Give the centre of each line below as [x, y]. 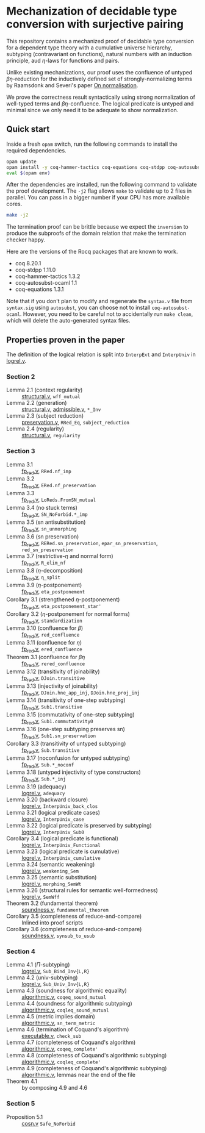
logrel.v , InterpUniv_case [53, 819]
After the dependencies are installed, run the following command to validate [102, 185]
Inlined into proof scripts [52, 923]
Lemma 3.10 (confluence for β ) [45, 628]
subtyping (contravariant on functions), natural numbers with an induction [99, 54]
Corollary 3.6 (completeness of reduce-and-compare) [74, 929]
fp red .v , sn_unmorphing [49, 529]
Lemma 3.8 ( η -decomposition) [45, 571]
